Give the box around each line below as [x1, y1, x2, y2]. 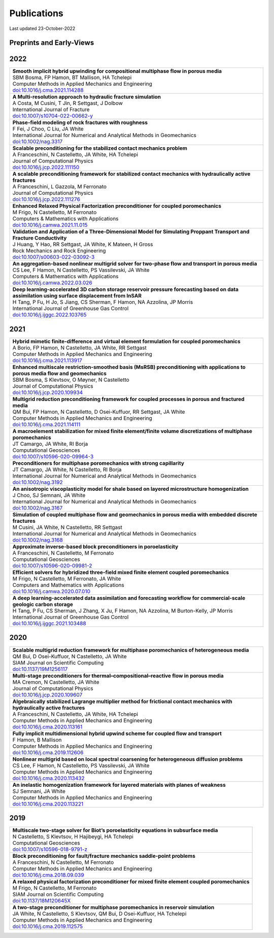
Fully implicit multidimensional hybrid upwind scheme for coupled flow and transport [12, 730, 222, 737]
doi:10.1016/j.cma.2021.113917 [12, 357, 82, 364]
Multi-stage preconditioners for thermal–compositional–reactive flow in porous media [12, 672, 224, 679]
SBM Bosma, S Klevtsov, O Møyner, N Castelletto [12, 376, 129, 383]
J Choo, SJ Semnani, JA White [12, 491, 86, 498]
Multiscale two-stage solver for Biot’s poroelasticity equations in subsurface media [12, 827, 218, 834]
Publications [9, 8, 63, 19]
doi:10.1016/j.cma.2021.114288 [12, 87, 84, 94]
